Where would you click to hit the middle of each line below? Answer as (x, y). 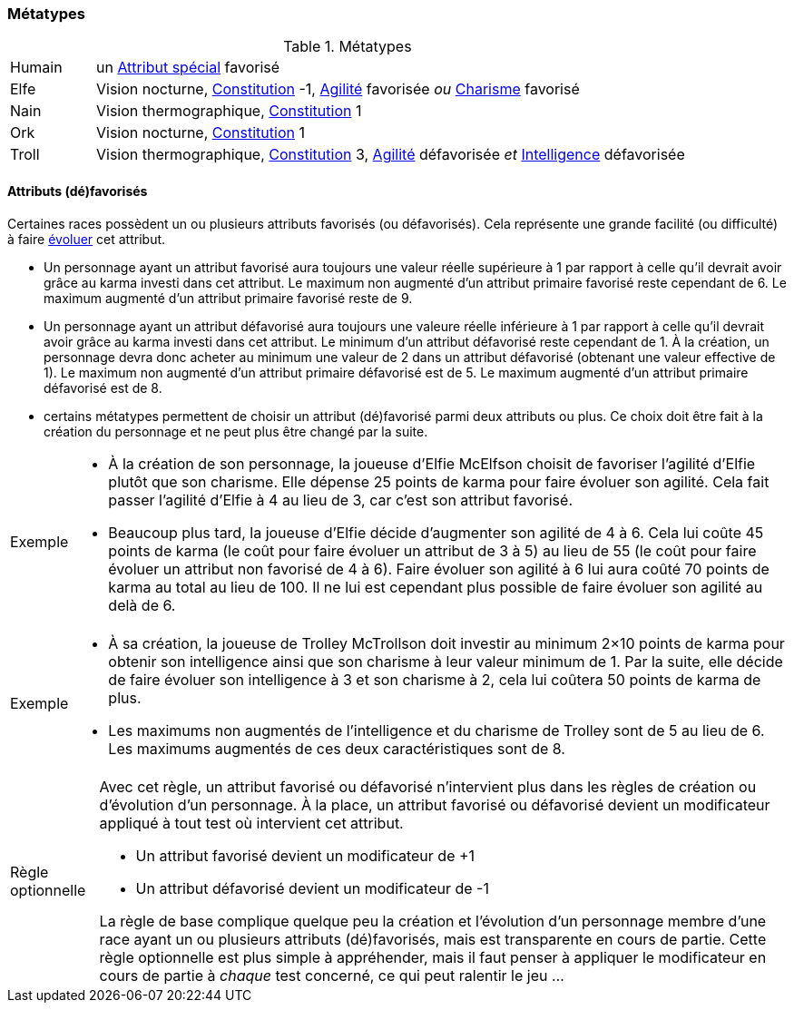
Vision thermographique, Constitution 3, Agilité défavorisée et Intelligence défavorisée (390, 155)
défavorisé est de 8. (103, 387)
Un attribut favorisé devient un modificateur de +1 (305, 855)
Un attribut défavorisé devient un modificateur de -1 (312, 888)
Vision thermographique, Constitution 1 (229, 111)
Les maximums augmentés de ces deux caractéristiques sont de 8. (337, 748)
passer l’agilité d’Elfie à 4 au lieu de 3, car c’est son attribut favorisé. (340, 500)
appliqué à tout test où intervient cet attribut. (251, 823)
